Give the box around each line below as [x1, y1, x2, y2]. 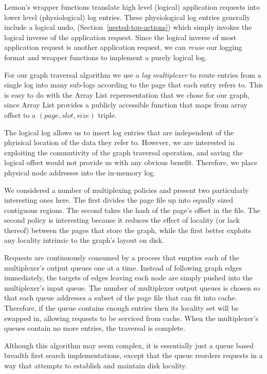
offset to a [4, 109, 36, 120]
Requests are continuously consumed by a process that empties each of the [4, 252, 239, 263]
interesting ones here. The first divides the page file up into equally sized [4, 194, 233, 205]
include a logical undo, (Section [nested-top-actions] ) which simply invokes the [4, 22, 252, 32]
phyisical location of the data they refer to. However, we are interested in [4, 137, 235, 148]
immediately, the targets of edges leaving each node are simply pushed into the [4, 272, 253, 283]
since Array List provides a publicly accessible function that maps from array [4, 99, 248, 110]
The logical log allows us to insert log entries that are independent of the [4, 127, 234, 137]
